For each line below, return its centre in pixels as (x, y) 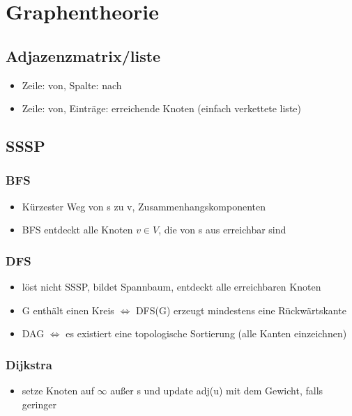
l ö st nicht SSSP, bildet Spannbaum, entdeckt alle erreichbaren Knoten (171, 287)
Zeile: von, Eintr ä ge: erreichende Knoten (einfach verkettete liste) (161, 108)
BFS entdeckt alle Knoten (77, 230)
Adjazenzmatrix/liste (83, 55)
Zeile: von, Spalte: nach (72, 85)
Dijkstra (29, 364)
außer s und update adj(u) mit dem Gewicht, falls (217, 391)
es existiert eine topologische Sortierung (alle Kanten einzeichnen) (206, 333)
